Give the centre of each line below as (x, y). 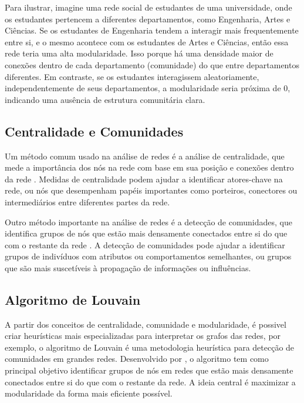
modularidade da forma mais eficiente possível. (89, 393)
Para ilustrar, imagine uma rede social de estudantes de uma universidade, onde (148, 7)
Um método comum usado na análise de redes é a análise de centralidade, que (145, 156)
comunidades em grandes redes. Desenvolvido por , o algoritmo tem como (137, 359)
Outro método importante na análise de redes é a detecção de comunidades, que (148, 222)
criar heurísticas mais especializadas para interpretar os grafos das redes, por (143, 336)
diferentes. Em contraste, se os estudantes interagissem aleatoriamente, (132, 76)
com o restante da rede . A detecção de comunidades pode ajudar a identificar (145, 244)
